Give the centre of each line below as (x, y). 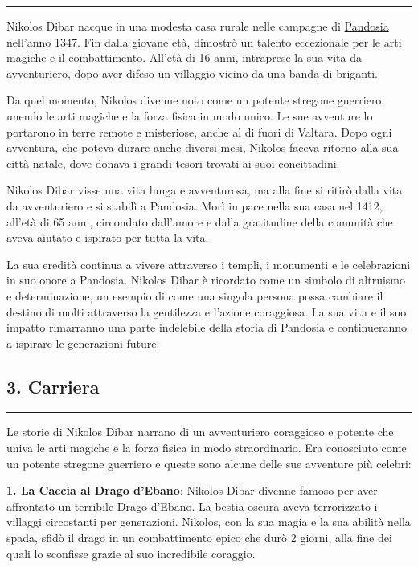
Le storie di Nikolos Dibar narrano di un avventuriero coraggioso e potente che (200, 432)
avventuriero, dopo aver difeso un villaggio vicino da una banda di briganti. (192, 73)
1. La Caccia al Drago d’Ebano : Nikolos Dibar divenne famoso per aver (192, 490)
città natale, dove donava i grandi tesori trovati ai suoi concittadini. (173, 163)
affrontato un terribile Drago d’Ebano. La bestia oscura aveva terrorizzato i (192, 506)
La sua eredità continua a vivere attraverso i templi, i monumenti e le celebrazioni (209, 264)
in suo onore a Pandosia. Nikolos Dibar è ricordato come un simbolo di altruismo (206, 280)
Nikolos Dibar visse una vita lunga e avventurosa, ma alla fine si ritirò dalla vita (205, 190)
